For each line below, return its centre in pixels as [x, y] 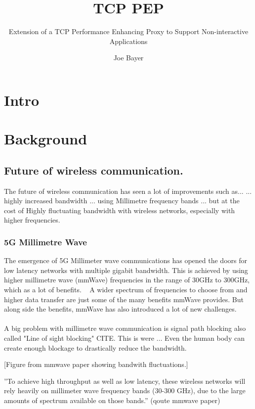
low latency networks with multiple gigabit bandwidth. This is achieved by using [126, 270]
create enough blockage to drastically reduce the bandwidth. [95, 347]
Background [46, 139]
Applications [128, 41]
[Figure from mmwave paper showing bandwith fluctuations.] [96, 364]
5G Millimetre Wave [45, 242]
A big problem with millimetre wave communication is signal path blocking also [125, 328]
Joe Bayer [128, 58]
